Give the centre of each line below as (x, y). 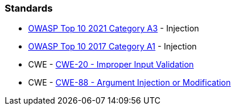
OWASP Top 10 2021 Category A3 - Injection (114, 29)
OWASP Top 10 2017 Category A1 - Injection (112, 47)
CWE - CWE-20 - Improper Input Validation (111, 65)
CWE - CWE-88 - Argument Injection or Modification (130, 83)
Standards (29, 8)
